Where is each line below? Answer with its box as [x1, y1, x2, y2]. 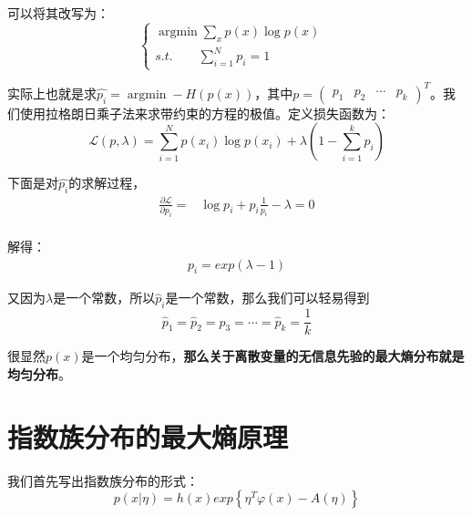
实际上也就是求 [7, 83, 97, 102]
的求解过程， [68, 173, 146, 192]
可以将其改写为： [7, 4, 109, 22]
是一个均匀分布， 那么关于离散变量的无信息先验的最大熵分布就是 [81, 346, 465, 366]
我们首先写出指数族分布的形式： [7, 470, 199, 490]
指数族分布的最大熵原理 [7, 418, 289, 455]
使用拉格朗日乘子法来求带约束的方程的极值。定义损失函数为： [19, 103, 390, 122]
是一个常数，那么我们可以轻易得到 [165, 288, 370, 307]
